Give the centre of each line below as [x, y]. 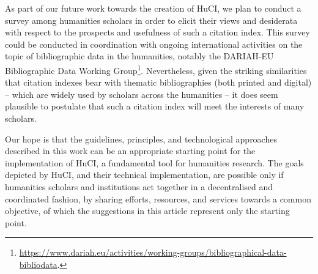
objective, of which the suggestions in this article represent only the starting [147, 211]
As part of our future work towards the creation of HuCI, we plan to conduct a [153, 8]
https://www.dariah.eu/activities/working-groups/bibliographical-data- [153, 252]
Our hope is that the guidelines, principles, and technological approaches [141, 139]
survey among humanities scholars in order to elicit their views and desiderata [151, 20]
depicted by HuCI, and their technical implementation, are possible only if [144, 175]
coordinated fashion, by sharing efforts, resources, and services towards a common [158, 198]
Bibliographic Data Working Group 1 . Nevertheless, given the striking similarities [156, 69]
